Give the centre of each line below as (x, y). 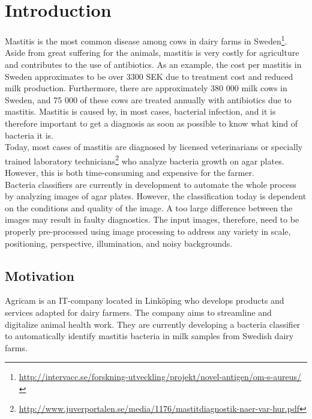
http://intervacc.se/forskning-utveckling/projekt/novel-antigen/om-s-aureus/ (160, 377)
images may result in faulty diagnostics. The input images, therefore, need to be (152, 219)
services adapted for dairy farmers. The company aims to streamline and (138, 312)
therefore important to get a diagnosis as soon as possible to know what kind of (151, 123)
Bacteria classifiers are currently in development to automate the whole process (151, 184)
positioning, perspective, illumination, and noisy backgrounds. (119, 243)
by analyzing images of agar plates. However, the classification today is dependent (156, 196)
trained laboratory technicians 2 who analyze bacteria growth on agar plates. (145, 160)
